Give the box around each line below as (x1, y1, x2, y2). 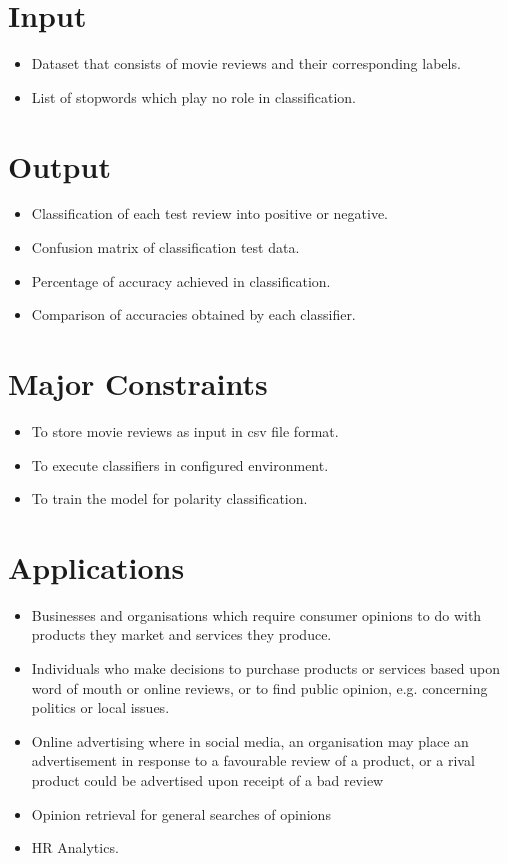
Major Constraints (8, 363, 268, 403)
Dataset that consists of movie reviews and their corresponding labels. (31, 53, 461, 74)
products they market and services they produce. (31, 624, 332, 645)
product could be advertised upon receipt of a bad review (31, 770, 384, 790)
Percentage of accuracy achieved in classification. (31, 270, 331, 291)
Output (8, 145, 111, 186)
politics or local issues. (31, 697, 170, 718)
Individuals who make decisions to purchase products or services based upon (31, 658, 501, 679)
